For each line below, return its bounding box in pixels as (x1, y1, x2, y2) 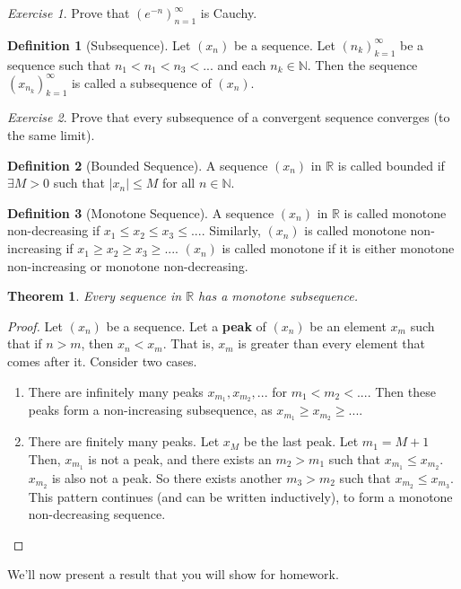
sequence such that (7, 55, 111, 74)
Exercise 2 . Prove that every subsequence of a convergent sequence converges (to (7, 108, 450, 127)
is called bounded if (337, 155, 445, 174)
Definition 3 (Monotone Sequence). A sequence (7, 203, 274, 222)
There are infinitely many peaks (28, 382, 204, 400)
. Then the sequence (307, 55, 418, 74)
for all (162, 173, 196, 192)
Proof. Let (7, 316, 63, 335)
